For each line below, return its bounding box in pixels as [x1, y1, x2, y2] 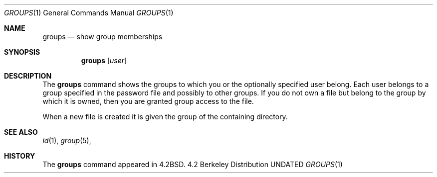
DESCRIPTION [4, 72, 52, 80]
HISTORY [4, 152, 35, 160]
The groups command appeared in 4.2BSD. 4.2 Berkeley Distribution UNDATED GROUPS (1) [42, 160, 343, 169]
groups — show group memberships [42, 32, 163, 41]
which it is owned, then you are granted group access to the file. [42, 97, 254, 105]
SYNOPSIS [4, 48, 40, 56]
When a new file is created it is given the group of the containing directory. [42, 112, 288, 121]
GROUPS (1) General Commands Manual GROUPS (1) [4, 8, 174, 17]
